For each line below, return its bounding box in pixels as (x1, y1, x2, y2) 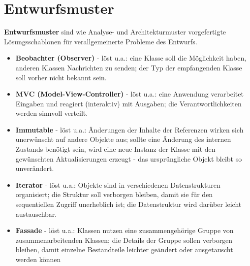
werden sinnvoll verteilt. (15, 108, 88, 118)
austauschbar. (15, 208, 57, 219)
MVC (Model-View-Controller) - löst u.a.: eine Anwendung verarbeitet (15, 89, 244, 99)
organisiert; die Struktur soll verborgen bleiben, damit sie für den (15, 189, 213, 199)
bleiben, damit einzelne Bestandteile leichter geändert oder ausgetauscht (15, 244, 233, 255)
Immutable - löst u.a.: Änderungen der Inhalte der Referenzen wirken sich (15, 124, 244, 134)
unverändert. (15, 163, 54, 173)
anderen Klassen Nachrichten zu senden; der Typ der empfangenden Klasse (15, 62, 242, 72)
